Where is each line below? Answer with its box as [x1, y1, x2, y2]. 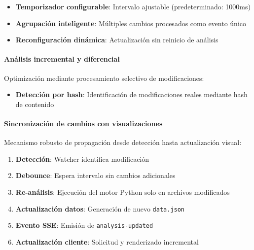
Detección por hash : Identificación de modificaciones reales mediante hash [15, 89, 248, 100]
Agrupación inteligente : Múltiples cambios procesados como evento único [15, 18, 246, 28]
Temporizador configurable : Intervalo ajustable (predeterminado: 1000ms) [15, 1, 251, 11]
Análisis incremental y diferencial [4, 54, 120, 64]
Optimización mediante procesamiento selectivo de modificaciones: [4, 72, 204, 83]
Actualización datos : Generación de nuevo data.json [15, 203, 184, 214]
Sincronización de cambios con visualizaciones [4, 118, 163, 128]
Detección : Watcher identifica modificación [15, 153, 149, 164]
